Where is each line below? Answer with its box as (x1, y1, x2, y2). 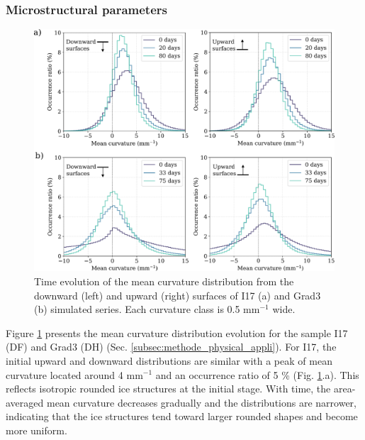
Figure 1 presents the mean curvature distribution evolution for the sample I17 (6, 325, 348, 340)
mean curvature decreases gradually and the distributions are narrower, (46, 395, 356, 409)
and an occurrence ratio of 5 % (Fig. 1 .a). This (155, 367, 359, 382)
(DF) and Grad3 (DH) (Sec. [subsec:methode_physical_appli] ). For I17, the (6, 339, 337, 354)
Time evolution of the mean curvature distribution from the (34, 274, 294, 288)
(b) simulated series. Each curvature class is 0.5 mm (34, 302, 260, 317)
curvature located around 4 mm (6, 367, 143, 382)
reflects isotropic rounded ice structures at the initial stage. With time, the (6, 381, 331, 396)
